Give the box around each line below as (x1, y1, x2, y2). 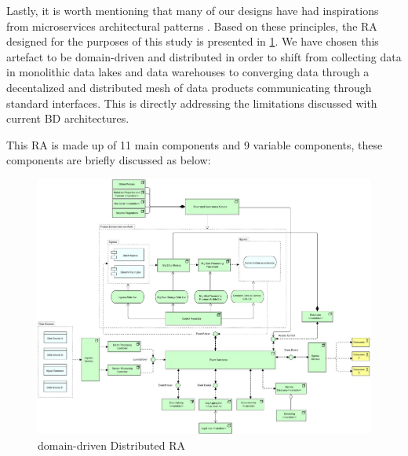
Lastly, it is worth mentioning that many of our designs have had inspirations (6, 2, 379, 18)
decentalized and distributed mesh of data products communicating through (6, 79, 372, 95)
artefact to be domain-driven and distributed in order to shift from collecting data (6, 48, 402, 64)
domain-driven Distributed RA (38, 437, 186, 454)
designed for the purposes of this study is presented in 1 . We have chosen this (6, 33, 379, 50)
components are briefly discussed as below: (6, 152, 211, 168)
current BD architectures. (6, 110, 129, 127)
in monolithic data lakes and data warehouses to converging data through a (6, 64, 370, 80)
